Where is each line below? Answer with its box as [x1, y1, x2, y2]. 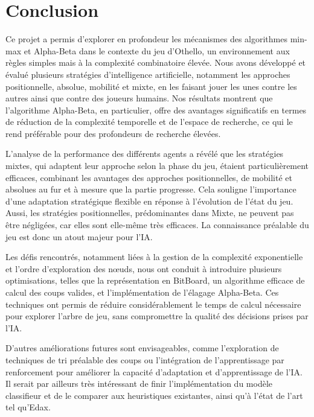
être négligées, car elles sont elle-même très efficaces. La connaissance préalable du [5, 218, 309, 231]
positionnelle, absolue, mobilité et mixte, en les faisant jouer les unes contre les [5, 80, 297, 92]
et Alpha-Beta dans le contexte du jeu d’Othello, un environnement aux [24, 44, 290, 57]
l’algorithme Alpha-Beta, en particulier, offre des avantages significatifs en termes [5, 103, 307, 116]
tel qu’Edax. [5, 401, 51, 413]
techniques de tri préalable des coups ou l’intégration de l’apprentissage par [5, 353, 284, 366]
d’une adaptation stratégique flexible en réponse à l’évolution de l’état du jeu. [5, 194, 293, 207]
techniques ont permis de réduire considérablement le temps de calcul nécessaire [5, 298, 301, 310]
